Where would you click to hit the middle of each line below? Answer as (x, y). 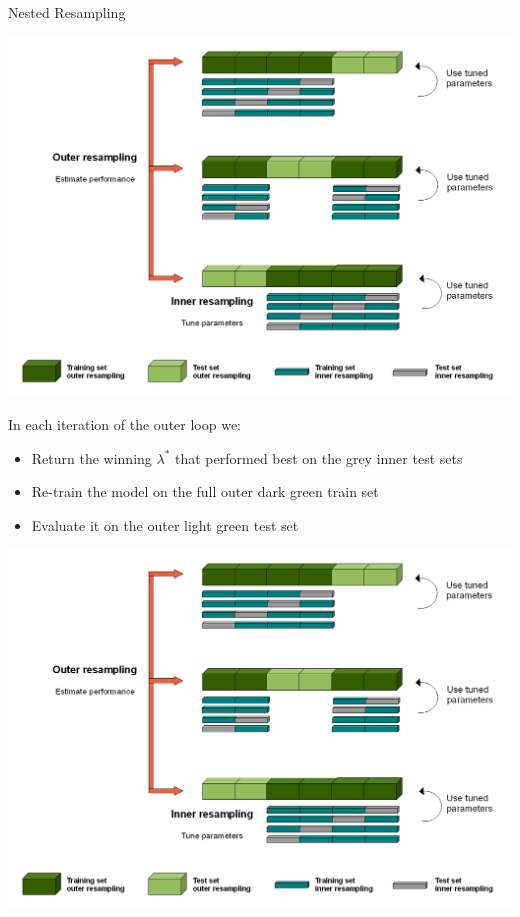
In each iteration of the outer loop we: (125, 423)
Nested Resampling (67, 12)
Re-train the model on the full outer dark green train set (205, 491)
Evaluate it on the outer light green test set (165, 524)
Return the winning (91, 457)
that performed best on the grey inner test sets (319, 457)
